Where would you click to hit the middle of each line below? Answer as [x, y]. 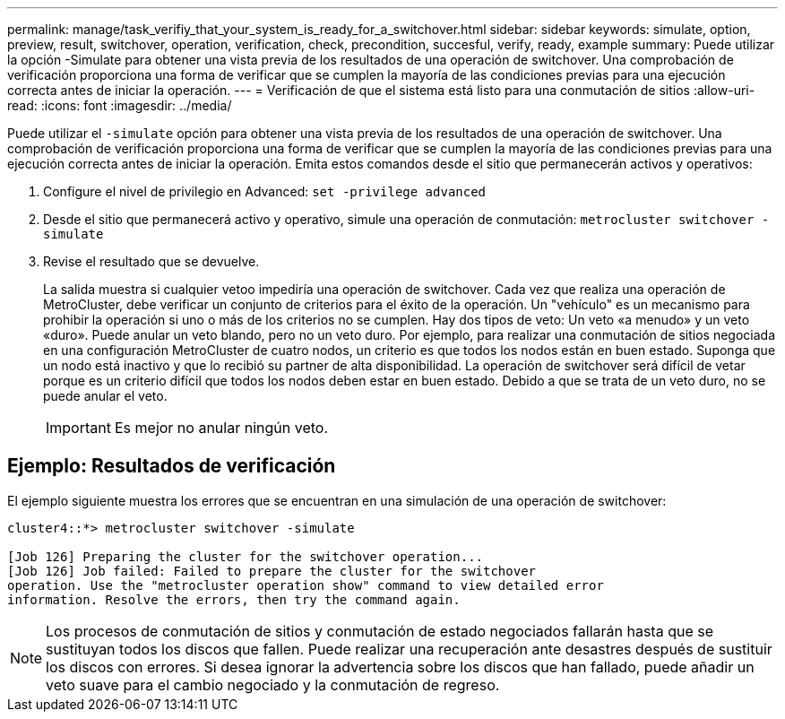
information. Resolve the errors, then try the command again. [234, 599]
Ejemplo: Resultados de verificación [172, 466]
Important [78, 428]
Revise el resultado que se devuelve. [151, 261]
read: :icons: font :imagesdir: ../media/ [120, 105]
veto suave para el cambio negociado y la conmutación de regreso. [273, 684]
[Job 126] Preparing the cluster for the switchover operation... [246, 556]
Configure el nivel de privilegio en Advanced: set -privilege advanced [265, 191]
